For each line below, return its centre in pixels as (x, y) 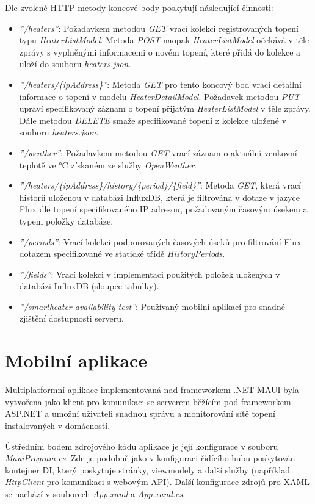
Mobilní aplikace (76, 360)
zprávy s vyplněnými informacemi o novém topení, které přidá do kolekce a (160, 52)
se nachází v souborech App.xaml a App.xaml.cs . (95, 493)
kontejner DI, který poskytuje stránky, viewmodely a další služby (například (147, 470)
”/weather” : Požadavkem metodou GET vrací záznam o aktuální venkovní (158, 152)
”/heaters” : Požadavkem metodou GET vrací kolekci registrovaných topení (159, 28)
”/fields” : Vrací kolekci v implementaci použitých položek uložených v (150, 274)
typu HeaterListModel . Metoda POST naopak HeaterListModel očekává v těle (164, 40)
